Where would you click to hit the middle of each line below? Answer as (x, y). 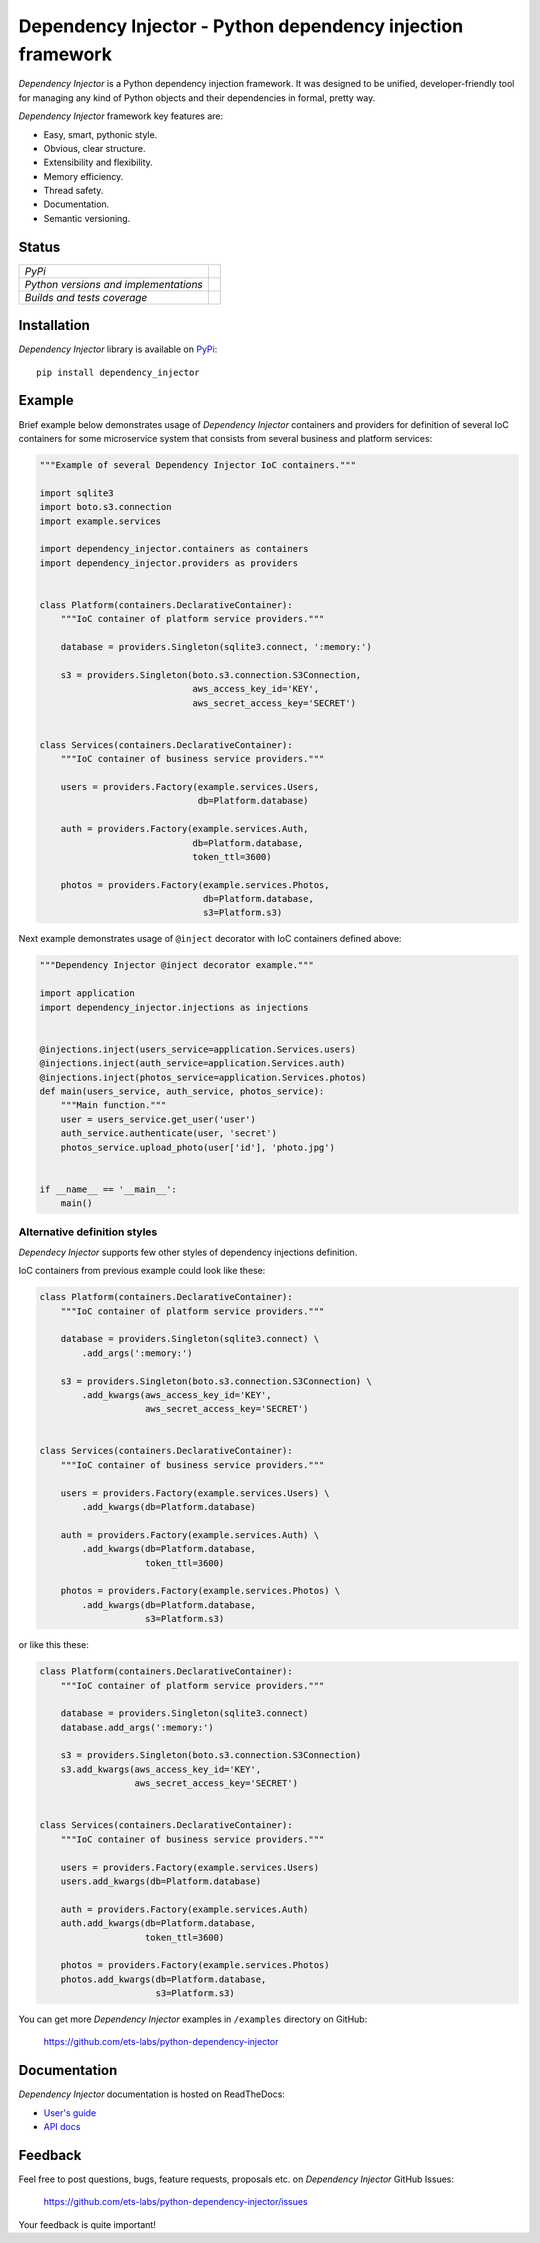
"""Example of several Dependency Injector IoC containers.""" (198, 464)
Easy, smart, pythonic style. (100, 134)
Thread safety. (73, 191)
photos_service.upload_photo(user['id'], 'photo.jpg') (197, 1147)
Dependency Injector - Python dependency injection (241, 26)
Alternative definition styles (88, 1232)
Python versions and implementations (114, 284)
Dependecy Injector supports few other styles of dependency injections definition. (188, 1252)
